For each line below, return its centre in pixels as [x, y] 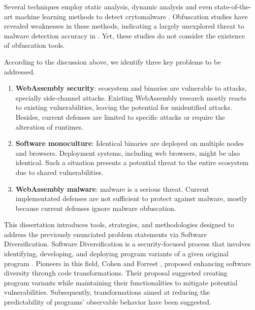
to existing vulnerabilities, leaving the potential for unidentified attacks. [124, 107]
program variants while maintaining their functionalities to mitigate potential [121, 282]
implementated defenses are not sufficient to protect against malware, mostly [131, 198]
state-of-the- [233, 6]
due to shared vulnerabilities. [59, 172]
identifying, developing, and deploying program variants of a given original [116, 254]
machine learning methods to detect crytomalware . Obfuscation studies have [131, 16]
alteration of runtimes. [49, 126]
